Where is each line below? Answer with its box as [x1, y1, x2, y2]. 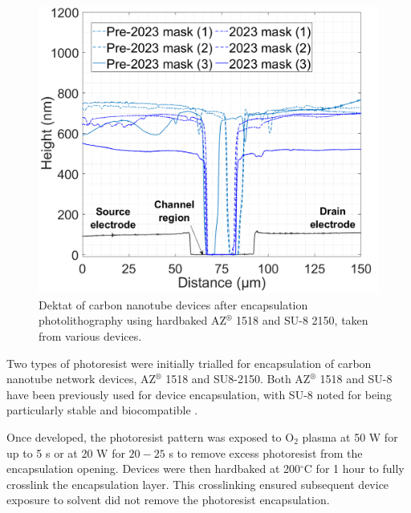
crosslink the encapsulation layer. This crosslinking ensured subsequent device [6, 475, 389, 492]
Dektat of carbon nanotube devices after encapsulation [39, 296, 308, 313]
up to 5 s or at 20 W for [6, 444, 125, 461]
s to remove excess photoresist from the [169, 444, 363, 461]
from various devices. [39, 327, 142, 344]
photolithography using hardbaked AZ [39, 312, 226, 329]
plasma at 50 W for [302, 428, 398, 445]
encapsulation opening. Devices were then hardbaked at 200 [6, 460, 300, 477]
